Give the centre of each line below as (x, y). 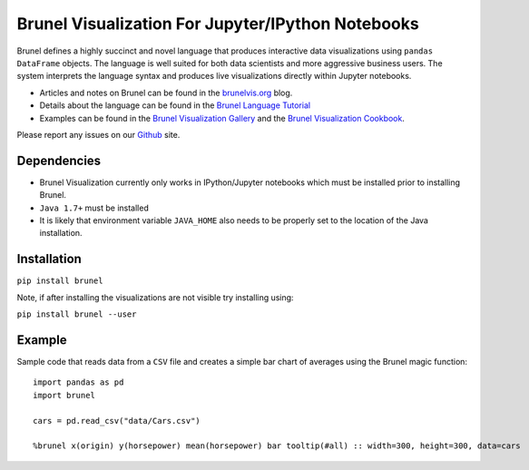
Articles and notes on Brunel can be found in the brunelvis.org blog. (166, 93)
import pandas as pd (78, 382)
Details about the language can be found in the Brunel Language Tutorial (175, 105)
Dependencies (59, 160)
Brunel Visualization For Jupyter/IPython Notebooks (218, 24)
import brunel (64, 395)
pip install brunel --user (77, 314)
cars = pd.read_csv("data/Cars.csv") (117, 421)
